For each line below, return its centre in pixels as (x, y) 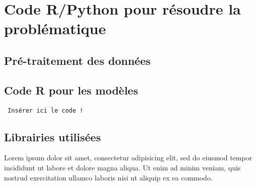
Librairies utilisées (53, 136)
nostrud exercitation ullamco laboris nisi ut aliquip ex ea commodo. (108, 177)
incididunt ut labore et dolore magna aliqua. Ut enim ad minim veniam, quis (122, 167)
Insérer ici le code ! (46, 110)
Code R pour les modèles (71, 90)
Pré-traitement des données (77, 60)
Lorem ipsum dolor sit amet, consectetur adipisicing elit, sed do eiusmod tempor (128, 158)
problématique (55, 28)
